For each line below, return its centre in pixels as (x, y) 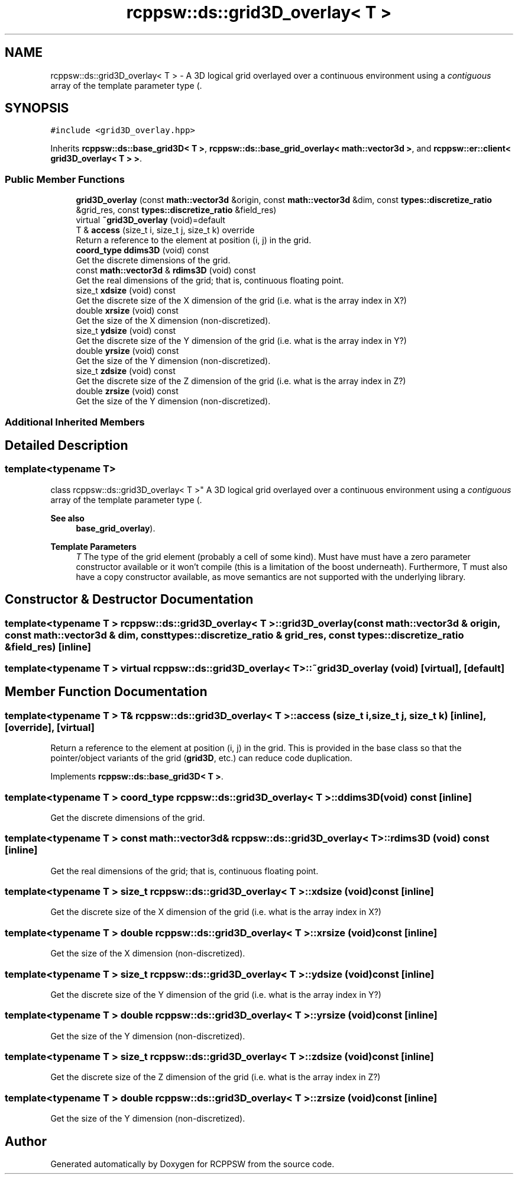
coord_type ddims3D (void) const (143, 250)
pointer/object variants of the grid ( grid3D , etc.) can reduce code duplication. (201, 758)
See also (67, 518)
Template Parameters (93, 546)
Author (26, 1141)
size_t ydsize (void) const (126, 331)
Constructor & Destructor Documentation (129, 600)
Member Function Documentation (106, 692)
